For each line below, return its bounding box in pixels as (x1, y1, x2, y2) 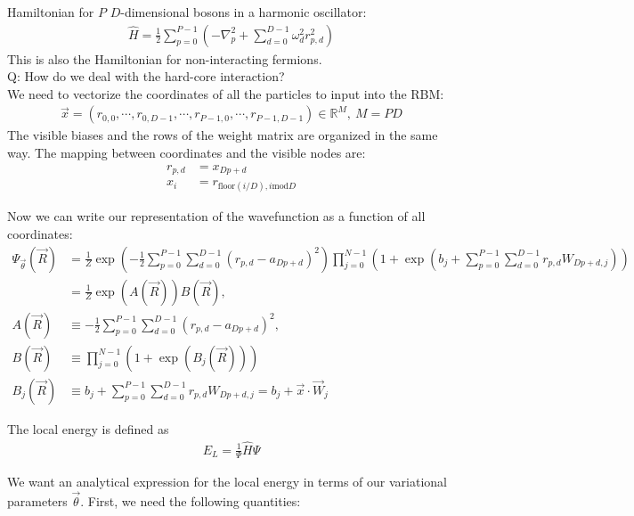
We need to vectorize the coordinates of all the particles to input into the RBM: (7, 84, 444, 102)
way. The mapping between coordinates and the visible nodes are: (7, 143, 366, 162)
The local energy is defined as (7, 419, 169, 438)
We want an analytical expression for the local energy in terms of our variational (7, 472, 447, 491)
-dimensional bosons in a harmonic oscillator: (120, 3, 367, 20)
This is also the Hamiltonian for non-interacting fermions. (7, 49, 322, 68)
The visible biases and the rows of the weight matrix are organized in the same (7, 126, 438, 144)
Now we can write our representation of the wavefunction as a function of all (7, 207, 426, 225)
